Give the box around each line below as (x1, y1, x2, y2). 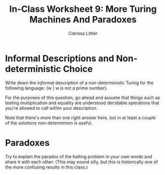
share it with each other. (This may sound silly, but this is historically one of (5, 159, 158, 165)
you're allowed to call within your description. (5, 105, 98, 111)
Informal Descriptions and (5, 53, 115, 64)
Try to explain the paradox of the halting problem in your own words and (5, 153, 152, 159)
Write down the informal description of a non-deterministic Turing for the (5, 80, 154, 86)
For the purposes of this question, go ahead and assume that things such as (5, 94, 161, 100)
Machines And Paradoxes (29, 14, 137, 25)
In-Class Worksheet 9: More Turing (9, 3, 157, 15)
